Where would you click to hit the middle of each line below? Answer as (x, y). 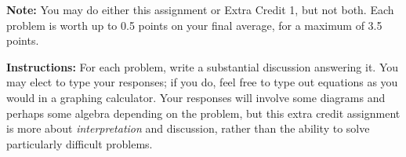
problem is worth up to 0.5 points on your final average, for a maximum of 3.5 (194, 25)
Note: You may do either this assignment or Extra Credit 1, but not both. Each (200, 9)
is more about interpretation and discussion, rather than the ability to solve (188, 128)
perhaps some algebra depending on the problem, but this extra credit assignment (203, 113)
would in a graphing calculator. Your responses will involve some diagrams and (196, 97)
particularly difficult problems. (80, 143)
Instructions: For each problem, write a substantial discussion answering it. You (203, 66)
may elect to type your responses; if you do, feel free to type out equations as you (202, 82)
